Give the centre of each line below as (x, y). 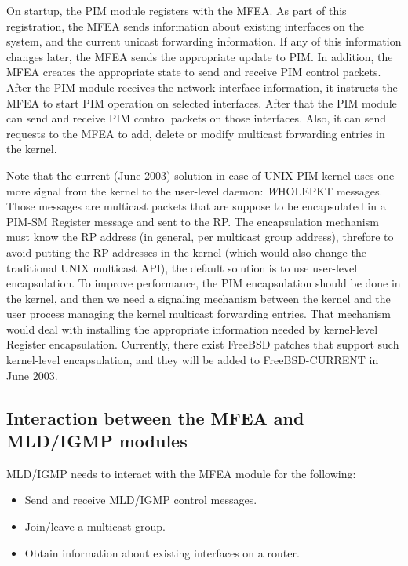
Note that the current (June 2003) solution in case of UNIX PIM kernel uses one (200, 175)
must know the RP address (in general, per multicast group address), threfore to (200, 237)
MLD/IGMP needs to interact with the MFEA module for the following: (181, 473)
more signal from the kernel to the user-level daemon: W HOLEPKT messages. (195, 190)
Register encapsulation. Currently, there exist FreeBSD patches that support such (203, 344)
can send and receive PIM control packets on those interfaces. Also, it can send (197, 118)
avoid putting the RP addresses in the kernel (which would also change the (186, 252)
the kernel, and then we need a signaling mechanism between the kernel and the (199, 298)
